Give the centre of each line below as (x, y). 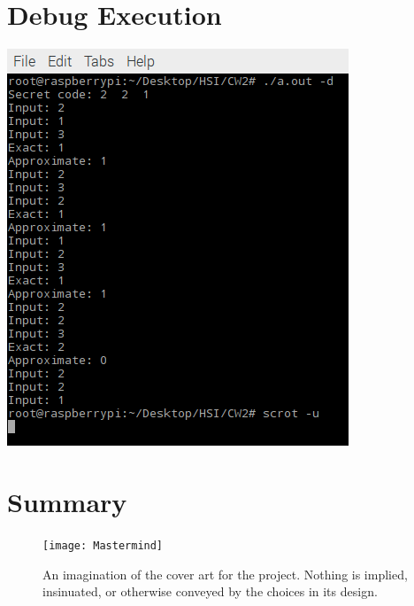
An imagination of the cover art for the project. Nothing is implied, (225, 574)
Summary (67, 501)
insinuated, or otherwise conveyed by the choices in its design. (210, 591)
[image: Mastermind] (103, 545)
